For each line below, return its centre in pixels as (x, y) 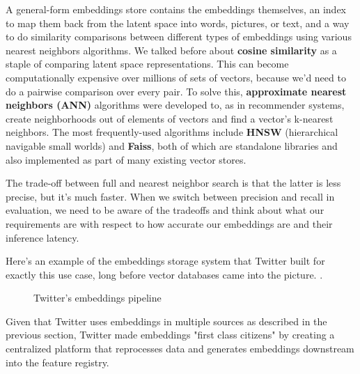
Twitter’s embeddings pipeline (97, 298)
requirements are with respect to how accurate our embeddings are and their (169, 223)
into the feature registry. (57, 362)
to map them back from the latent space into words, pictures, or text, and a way (178, 23)
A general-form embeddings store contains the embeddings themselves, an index (176, 9)
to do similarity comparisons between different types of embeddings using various (179, 37)
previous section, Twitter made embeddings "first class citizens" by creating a (170, 335)
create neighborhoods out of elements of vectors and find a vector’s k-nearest (170, 118)
